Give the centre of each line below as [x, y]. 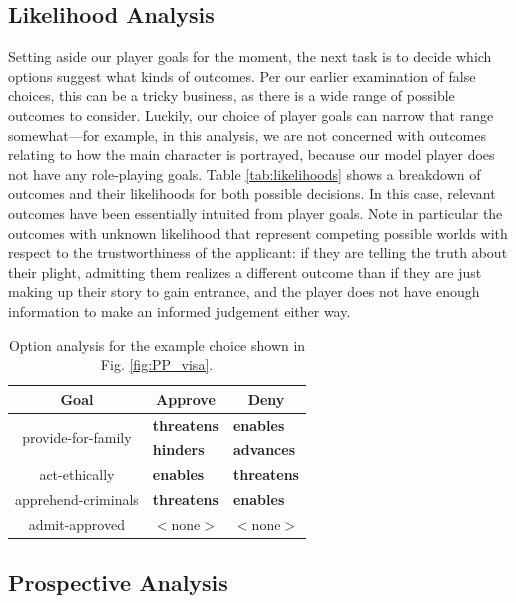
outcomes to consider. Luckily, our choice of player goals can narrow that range [251, 114]
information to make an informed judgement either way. [179, 310]
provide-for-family [77, 436]
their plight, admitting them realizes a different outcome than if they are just [245, 271]
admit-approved [76, 523]
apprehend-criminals [77, 499]
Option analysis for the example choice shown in [157, 344]
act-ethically [77, 474]
